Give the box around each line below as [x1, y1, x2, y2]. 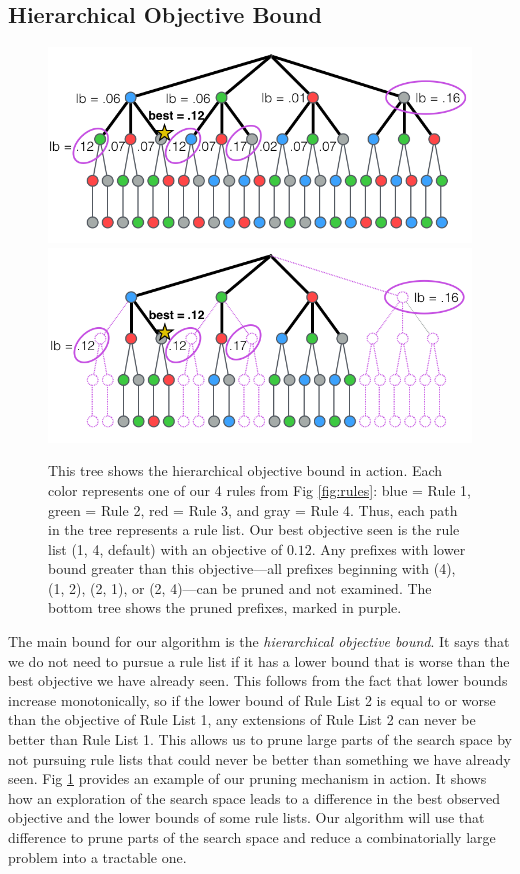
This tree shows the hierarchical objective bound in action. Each [48, 460, 443, 481]
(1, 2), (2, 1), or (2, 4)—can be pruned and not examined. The [48, 577, 432, 598]
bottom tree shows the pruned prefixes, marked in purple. [48, 597, 402, 618]
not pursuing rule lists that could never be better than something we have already [8, 748, 511, 769]
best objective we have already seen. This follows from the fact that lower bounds [8, 670, 508, 691]
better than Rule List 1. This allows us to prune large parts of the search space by [8, 729, 512, 750]
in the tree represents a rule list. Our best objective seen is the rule [48, 519, 460, 540]
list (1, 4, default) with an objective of [48, 538, 283, 559]
